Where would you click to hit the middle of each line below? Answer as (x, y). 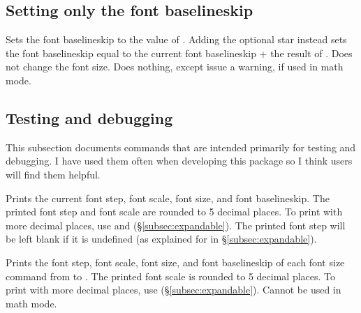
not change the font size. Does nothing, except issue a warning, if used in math (175, 67)
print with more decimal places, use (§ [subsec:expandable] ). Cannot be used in (174, 290)
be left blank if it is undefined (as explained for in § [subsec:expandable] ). (161, 239)
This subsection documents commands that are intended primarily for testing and (181, 147)
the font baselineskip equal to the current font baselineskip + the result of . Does (179, 53)
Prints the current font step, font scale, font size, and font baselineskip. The (168, 198)
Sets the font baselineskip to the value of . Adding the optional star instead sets (176, 39)
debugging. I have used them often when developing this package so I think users (179, 161)
